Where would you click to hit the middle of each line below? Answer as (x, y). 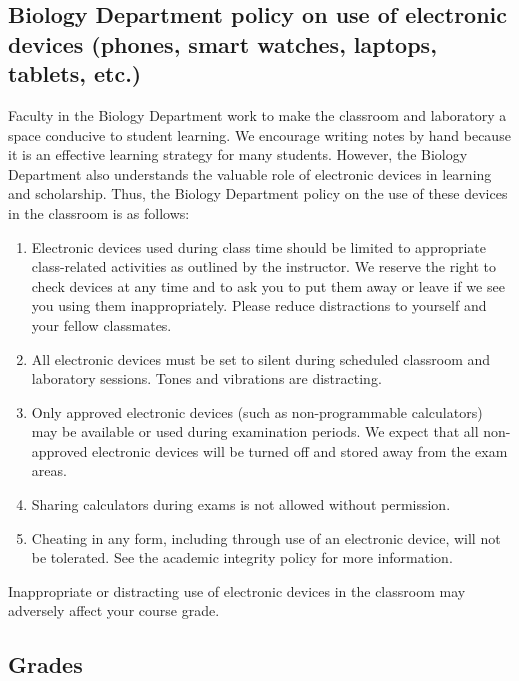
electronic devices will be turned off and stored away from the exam (300, 450)
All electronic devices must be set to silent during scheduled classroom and (261, 358)
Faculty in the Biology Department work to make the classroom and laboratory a (257, 114)
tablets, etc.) (75, 73)
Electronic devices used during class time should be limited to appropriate (258, 246)
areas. (49, 470)
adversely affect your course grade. (114, 610)
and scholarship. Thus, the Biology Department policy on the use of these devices (258, 193)
